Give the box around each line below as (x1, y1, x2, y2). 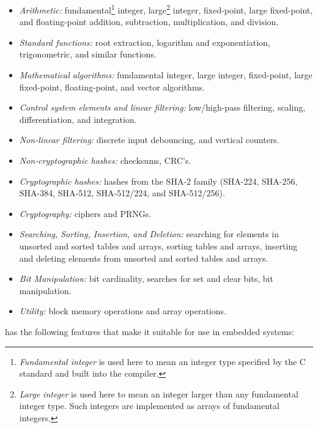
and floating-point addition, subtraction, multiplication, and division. (19, 15, 279, 28)
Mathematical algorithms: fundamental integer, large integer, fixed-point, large (19, 68, 312, 81)
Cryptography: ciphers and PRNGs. (19, 207, 152, 220)
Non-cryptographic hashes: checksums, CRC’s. (19, 154, 191, 166)
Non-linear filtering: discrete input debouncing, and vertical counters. (19, 133, 279, 146)
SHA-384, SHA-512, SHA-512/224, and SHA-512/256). (19, 186, 225, 199)
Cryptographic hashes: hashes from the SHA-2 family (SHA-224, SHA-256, (19, 174, 298, 187)
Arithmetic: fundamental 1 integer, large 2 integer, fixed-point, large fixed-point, (19, 2, 313, 16)
